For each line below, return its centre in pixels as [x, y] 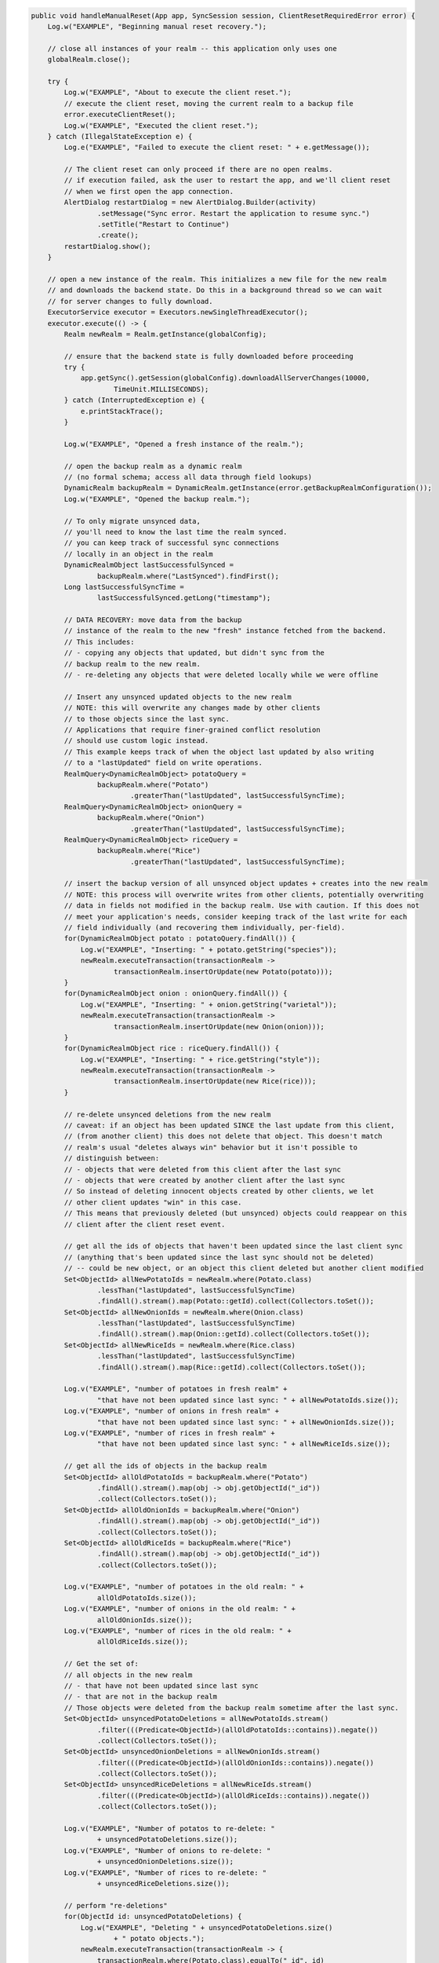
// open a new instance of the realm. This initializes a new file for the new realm [217, 279]
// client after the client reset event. [145, 1224]
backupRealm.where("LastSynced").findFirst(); [188, 576]
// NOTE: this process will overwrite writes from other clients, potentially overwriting [244, 894]
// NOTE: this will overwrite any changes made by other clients [192, 708]
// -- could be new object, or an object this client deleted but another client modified [244, 1268]
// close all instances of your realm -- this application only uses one [192, 48]
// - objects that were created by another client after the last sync [205, 1181]
